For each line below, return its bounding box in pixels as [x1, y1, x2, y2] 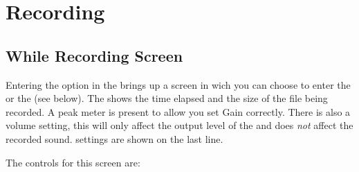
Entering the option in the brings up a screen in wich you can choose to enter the [6, 77, 351, 92]
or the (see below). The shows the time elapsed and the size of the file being [6, 91, 328, 105]
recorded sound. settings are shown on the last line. [6, 131, 223, 146]
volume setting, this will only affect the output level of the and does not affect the [6, 118, 353, 132]
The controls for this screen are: [6, 155, 140, 169]
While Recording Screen [6, 44, 183, 66]
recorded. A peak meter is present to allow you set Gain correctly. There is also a [6, 104, 351, 119]
